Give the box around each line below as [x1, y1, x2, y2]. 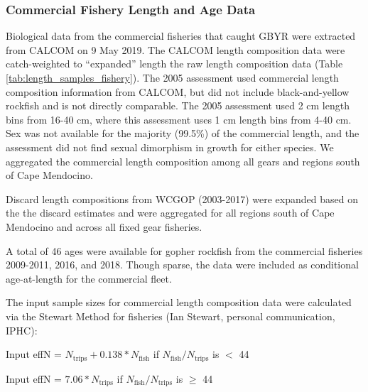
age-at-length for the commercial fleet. [6, 271, 172, 285]
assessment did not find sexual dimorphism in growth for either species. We [6, 139, 334, 154]
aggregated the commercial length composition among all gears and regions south [6, 153, 360, 168]
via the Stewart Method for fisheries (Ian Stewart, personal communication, [6, 308, 335, 323]
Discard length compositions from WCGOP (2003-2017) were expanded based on [6, 191, 358, 206]
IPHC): [6, 322, 38, 337]
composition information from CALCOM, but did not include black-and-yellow [6, 84, 350, 99]
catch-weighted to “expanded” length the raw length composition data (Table [6, 56, 343, 71]
